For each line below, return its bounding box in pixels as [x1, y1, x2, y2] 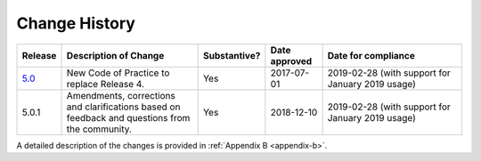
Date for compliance [327, 49, 416, 61]
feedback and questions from [66, 111, 191, 124]
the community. [66, 123, 133, 135]
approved [270, 54, 313, 67]
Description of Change [66, 49, 165, 61]
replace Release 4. [66, 77, 144, 90]
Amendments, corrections [66, 89, 175, 101]
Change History [16, 13, 135, 33]
